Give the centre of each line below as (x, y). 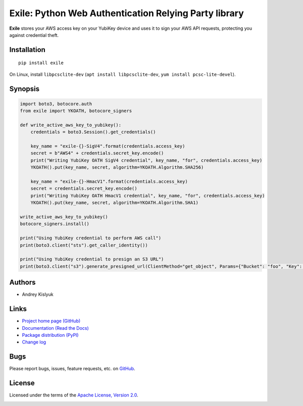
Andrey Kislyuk (38, 294)
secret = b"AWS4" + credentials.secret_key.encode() (97, 153)
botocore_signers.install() (55, 224)
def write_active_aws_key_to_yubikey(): (70, 125)
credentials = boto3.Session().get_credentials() (93, 132)
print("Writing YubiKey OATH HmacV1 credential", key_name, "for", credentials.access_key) (148, 195)
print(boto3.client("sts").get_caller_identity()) (84, 245)
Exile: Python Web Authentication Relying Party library (127, 13)
